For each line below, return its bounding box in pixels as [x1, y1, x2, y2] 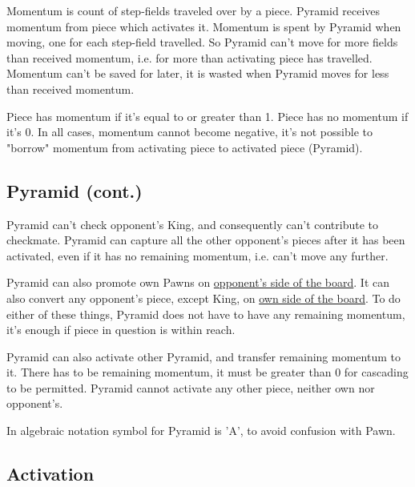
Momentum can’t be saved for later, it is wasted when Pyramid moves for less [6, 65, 389, 82]
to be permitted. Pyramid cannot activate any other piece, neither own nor [6, 379, 375, 396]
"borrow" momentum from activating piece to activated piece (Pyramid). [6, 139, 363, 155]
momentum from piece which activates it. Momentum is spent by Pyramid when [6, 18, 401, 34]
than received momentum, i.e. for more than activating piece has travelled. [6, 49, 373, 66]
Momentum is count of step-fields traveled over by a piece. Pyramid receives [6, 2, 381, 18]
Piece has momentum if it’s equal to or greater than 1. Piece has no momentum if [6, 107, 409, 124]
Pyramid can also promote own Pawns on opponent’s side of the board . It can [6, 274, 390, 291]
